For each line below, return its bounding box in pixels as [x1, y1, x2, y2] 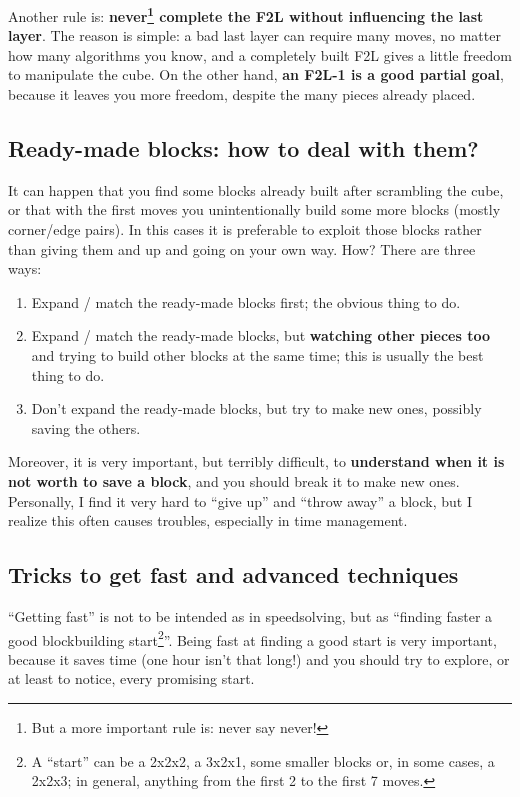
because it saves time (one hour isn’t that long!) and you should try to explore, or [8, 648, 510, 669]
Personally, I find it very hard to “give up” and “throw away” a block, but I [8, 490, 473, 511]
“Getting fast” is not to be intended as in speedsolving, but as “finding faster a [8, 605, 493, 626]
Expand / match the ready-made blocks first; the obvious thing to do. [31, 291, 461, 312]
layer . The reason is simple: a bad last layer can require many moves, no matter [8, 25, 501, 46]
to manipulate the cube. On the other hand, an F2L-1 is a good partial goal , [8, 64, 504, 85]
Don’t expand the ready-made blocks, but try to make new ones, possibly [31, 398, 482, 419]
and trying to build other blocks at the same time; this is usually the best [31, 344, 484, 365]
